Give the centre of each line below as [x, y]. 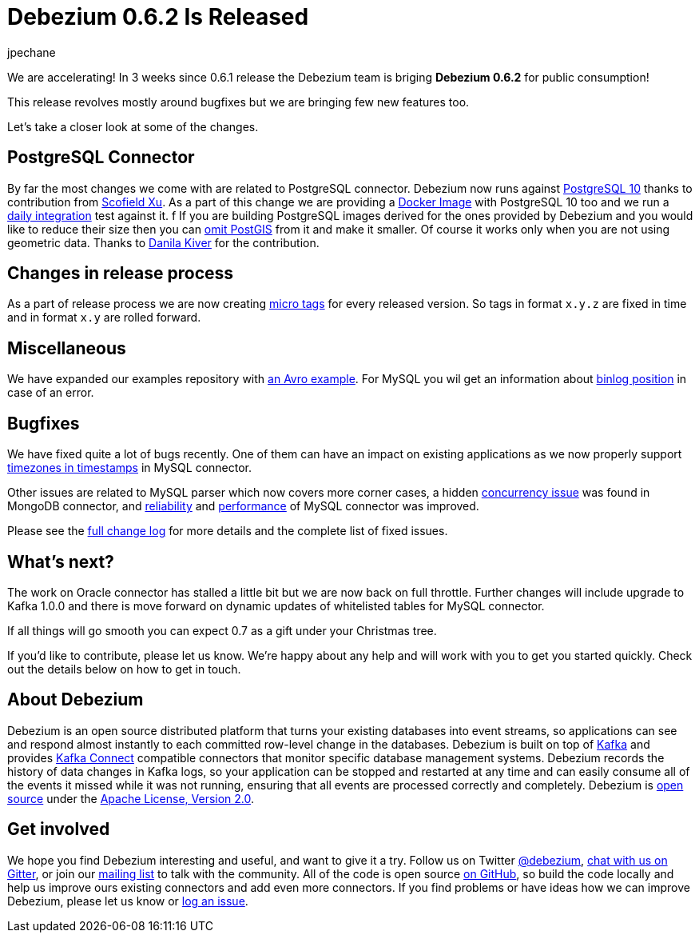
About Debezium [75, 700]
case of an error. [51, 393]
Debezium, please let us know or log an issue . [128, 901]
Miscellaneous [67, 348]
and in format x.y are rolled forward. [104, 318]
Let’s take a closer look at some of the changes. [133, 126]
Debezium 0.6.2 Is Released [158, 17]
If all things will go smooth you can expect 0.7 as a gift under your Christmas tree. [222, 630]
